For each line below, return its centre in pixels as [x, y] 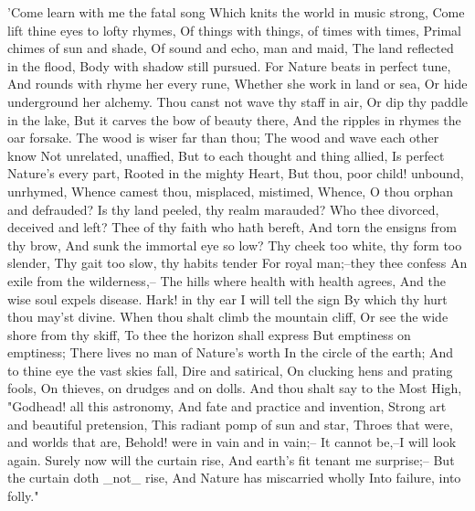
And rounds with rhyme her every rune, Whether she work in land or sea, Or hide [237, 84]
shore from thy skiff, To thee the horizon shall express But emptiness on [209, 334]
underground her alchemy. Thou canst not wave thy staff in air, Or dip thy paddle [237, 101]
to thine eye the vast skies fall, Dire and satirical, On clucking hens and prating [230, 370]
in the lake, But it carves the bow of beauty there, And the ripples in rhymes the [234, 119]
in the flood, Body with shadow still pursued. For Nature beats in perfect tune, [229, 65]
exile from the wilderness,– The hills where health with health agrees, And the [227, 280]
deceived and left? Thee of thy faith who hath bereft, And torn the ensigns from [232, 227]
